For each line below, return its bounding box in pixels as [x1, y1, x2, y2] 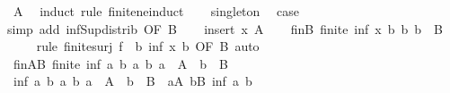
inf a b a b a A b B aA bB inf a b [13, 72, 252, 90]
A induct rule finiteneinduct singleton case [13, 2, 299, 20]
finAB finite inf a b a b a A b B [13, 54, 228, 72]
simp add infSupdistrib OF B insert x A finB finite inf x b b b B [7, 19, 443, 38]
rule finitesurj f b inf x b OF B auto [36, 37, 260, 55]
